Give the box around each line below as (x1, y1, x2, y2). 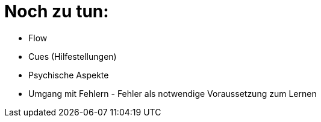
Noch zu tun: (4, 1, 109, 22)
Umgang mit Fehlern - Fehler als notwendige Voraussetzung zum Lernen (28, 88, 317, 99)
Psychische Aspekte (28, 69, 109, 80)
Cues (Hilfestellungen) (28, 51, 117, 62)
